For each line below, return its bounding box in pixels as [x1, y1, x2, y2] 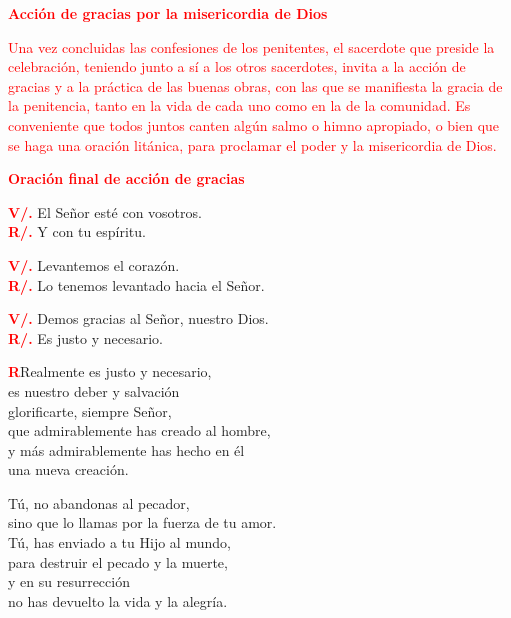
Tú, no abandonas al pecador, [8, 492, 190, 513]
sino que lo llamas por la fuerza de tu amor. [8, 512, 277, 533]
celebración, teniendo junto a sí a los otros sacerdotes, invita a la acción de [8, 56, 466, 77]
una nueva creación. [8, 459, 129, 480]
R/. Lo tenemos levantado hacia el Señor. [8, 274, 265, 295]
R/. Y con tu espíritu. [8, 221, 146, 242]
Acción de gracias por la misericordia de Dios [8, 3, 328, 23]
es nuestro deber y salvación [8, 380, 180, 401]
